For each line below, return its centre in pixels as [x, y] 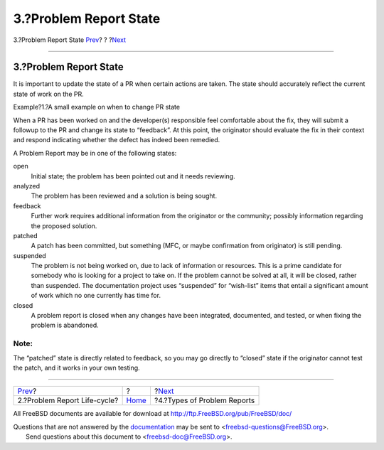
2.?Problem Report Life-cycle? [68, 400]
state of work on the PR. [49, 94]
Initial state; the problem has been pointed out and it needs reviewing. [133, 176]
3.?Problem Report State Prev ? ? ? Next [69, 40]
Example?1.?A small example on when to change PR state [97, 107]
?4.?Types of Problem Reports [204, 400]
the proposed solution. [64, 226]
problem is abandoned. [65, 325]
